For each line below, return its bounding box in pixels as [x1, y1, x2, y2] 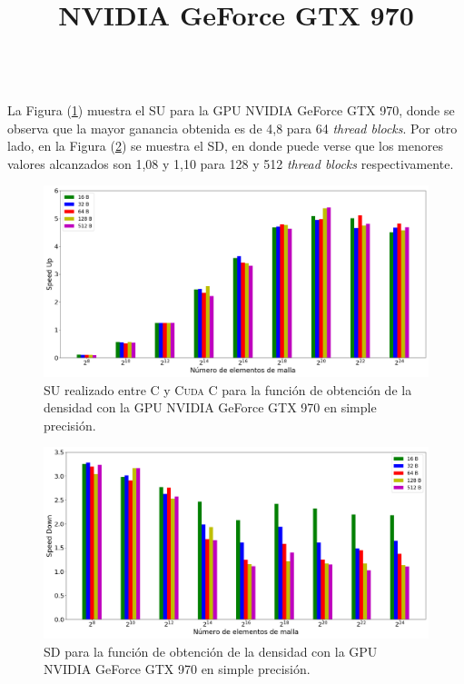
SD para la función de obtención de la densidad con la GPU [44, 641, 378, 660]
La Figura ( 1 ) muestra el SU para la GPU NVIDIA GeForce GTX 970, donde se [7, 100, 455, 119]
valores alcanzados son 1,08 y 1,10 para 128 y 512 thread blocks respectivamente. [7, 154, 454, 173]
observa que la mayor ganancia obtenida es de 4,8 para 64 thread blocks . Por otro [7, 118, 458, 137]
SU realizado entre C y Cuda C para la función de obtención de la [44, 380, 412, 399]
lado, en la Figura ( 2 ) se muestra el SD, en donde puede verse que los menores [7, 136, 444, 155]
